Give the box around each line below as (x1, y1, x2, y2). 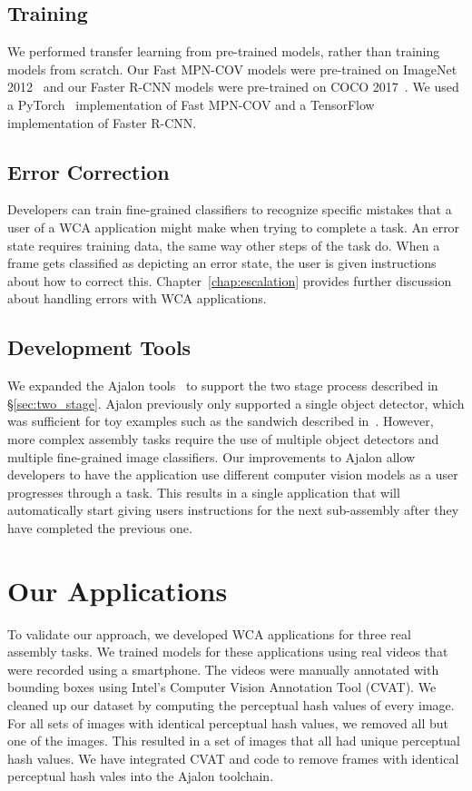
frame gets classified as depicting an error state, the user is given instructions (7, 253, 437, 272)
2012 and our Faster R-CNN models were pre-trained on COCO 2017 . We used (7, 77, 459, 96)
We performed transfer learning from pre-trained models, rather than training (7, 42, 440, 61)
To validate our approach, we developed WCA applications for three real (7, 624, 411, 643)
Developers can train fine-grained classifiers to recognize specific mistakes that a (7, 200, 452, 219)
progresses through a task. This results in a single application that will (7, 482, 400, 501)
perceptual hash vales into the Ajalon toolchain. (7, 766, 274, 786)
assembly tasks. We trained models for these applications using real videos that (7, 642, 448, 661)
